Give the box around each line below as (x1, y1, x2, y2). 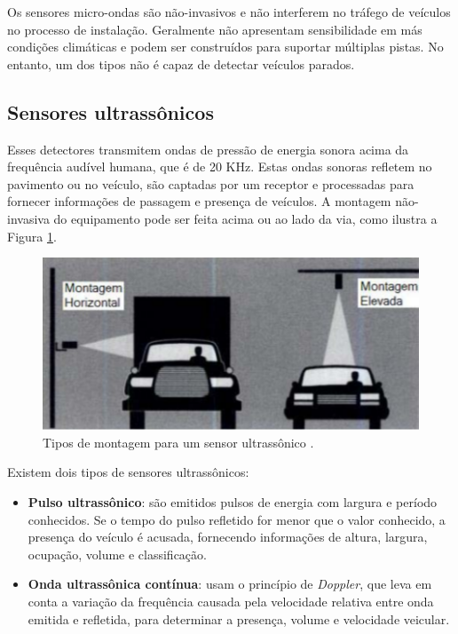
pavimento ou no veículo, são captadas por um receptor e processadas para (7, 174, 415, 193)
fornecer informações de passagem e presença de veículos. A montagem (7, 192, 391, 210)
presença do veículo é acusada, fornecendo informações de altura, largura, (28, 527, 428, 546)
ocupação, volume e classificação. (28, 544, 207, 563)
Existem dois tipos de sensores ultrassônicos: (7, 463, 249, 481)
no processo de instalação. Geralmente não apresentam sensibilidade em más (7, 20, 422, 38)
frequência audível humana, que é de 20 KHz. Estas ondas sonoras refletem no (7, 157, 432, 176)
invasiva (7, 209, 50, 227)
